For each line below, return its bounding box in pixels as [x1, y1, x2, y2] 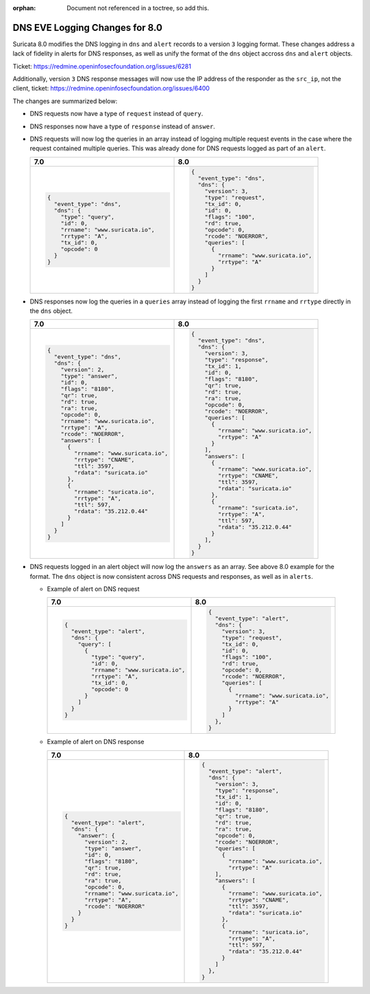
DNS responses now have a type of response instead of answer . [29, 122, 216, 130]
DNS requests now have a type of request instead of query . [29, 110, 203, 118]
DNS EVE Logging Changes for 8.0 [12, 21, 162, 34]
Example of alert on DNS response [47, 738, 145, 746]
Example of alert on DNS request [47, 584, 140, 593]
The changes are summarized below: [12, 97, 118, 105]
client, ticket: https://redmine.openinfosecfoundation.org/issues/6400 [12, 84, 210, 93]
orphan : [12, 4, 36, 12]
